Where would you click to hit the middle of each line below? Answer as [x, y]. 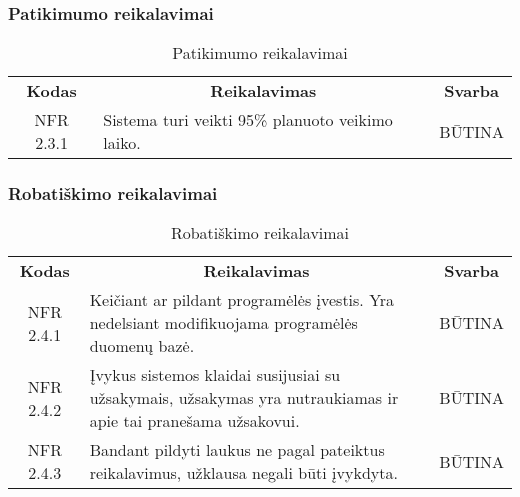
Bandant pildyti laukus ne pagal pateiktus [237, 450]
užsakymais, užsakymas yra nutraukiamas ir [244, 398]
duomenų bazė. [142, 346]
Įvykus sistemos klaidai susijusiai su [215, 375]
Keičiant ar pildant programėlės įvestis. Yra [242, 300]
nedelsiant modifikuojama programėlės [223, 323]
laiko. [122, 143]
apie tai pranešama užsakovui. [194, 421]
